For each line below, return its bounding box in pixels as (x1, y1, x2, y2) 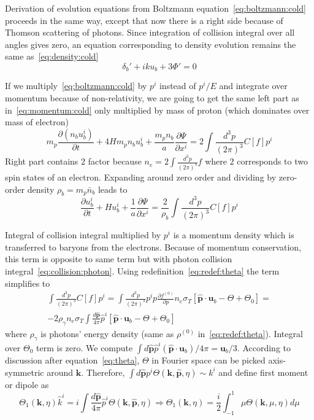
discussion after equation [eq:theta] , (5, 354, 140, 367)
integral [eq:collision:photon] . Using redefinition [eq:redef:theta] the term (5, 265, 280, 277)
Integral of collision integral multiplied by (5, 228, 161, 241)
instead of (159, 79, 196, 92)
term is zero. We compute (36, 341, 133, 354)
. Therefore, (81, 365, 125, 378)
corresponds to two (237, 155, 308, 168)
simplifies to (5, 276, 50, 289)
